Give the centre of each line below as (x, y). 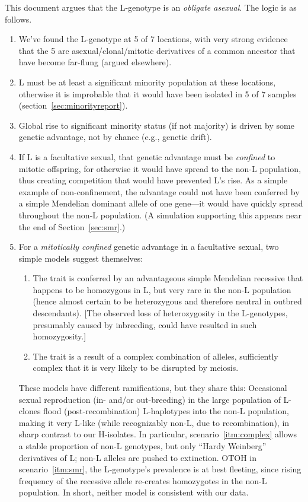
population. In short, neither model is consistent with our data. (134, 492)
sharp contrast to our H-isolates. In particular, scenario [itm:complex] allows (158, 434)
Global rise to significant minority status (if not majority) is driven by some (156, 125)
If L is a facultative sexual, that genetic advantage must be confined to (147, 156)
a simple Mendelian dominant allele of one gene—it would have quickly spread (161, 203)
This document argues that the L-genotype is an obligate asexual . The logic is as (151, 7)
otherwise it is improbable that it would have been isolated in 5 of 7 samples (158, 93)
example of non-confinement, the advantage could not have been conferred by (159, 191)
